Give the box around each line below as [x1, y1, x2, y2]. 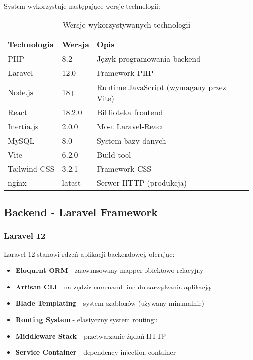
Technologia [8, 38, 54, 50]
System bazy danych [96, 134, 166, 146]
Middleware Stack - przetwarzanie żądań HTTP [15, 330, 166, 341]
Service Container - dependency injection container [15, 347, 176, 357]
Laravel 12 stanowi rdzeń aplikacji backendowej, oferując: [4, 249, 175, 259]
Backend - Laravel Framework [4, 204, 158, 219]
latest [62, 177, 81, 188]
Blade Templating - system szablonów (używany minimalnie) [15, 298, 204, 308]
